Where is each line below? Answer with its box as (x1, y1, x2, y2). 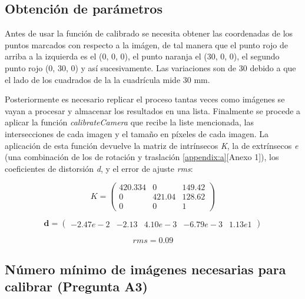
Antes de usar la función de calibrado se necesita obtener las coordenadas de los (5, 27, 293, 39)
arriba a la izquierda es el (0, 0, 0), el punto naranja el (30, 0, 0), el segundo (5, 50, 280, 62)
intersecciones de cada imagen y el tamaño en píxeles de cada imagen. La (5, 127, 268, 139)
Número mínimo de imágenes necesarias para (5, 260, 286, 278)
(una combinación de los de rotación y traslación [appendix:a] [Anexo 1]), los (5, 151, 279, 163)
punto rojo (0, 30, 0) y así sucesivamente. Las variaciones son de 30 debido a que (5, 61, 296, 74)
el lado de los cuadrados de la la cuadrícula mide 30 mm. (5, 73, 210, 85)
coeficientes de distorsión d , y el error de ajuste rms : (5, 162, 193, 174)
